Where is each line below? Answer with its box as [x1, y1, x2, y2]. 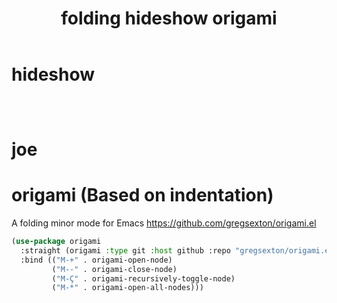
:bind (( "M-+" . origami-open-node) [20, 255, 173, 265]
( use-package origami [11, 237, 102, 247]
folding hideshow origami [60, 7, 278, 30]
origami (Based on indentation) [11, 184, 274, 207]
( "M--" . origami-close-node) [51, 264, 178, 274]
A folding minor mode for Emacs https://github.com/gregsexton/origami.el [11, 217, 317, 229]
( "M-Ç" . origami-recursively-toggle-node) [51, 273, 236, 284]
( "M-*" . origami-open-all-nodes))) [51, 283, 204, 293]
